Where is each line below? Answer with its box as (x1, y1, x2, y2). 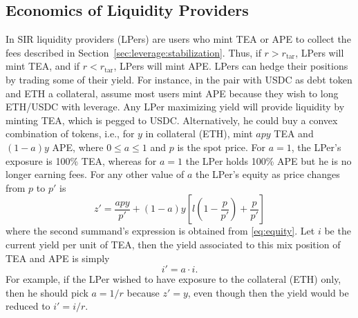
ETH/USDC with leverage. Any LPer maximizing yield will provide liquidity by (6, 99, 345, 114)
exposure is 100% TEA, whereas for (6, 153, 157, 168)
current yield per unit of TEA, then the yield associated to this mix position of (6, 237, 341, 251)
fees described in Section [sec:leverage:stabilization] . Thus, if (6, 45, 261, 59)
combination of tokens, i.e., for (6, 126, 135, 141)
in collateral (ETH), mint (145, 126, 253, 141)
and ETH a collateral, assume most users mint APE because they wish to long (6, 86, 339, 100)
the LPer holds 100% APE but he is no (185, 153, 352, 168)
